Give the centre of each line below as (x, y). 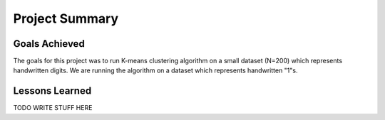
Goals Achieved (49, 44)
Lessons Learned (52, 91)
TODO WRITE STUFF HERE (53, 108)
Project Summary (66, 18)
